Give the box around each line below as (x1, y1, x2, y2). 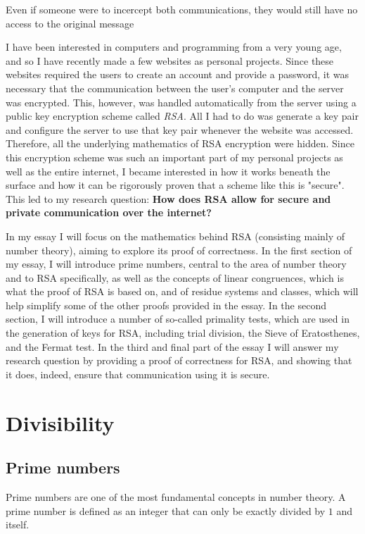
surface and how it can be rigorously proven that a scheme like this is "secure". (6, 178, 345, 192)
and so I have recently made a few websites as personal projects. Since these (6, 53, 334, 68)
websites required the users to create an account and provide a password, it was (6, 67, 349, 82)
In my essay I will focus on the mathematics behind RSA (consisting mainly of (6, 228, 345, 243)
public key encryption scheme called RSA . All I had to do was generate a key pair (6, 108, 359, 123)
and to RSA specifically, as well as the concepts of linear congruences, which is (6, 270, 344, 285)
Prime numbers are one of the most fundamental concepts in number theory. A (6, 490, 346, 504)
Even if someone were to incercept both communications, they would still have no (6, 2, 358, 16)
